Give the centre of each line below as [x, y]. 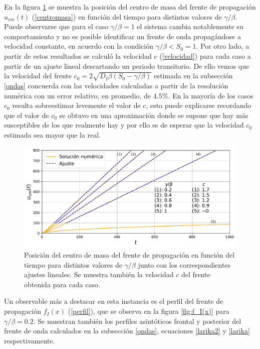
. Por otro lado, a [223, 46]
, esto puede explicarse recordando [199, 105]
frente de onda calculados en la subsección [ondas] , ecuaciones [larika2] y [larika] [127, 331]
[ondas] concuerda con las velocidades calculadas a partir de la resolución [116, 85]
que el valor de [27, 115]
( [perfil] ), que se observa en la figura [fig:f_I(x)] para [149, 311]
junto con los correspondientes [184, 264]
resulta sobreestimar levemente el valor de [76, 105]
